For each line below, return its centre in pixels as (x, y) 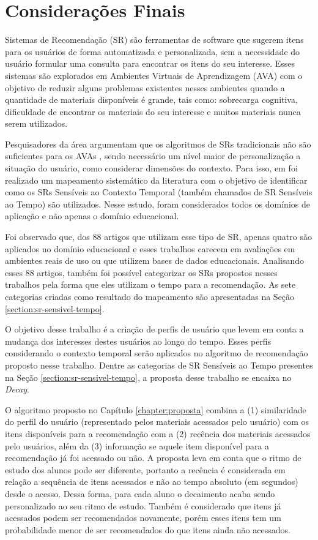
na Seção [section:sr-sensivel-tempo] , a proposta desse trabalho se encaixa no (148, 377)
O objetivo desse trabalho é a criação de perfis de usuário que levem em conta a (154, 329)
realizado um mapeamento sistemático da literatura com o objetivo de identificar (156, 180)
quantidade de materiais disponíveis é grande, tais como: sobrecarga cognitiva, (151, 99)
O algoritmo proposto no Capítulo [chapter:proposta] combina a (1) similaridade (156, 409)
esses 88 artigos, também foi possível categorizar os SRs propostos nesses (141, 272)
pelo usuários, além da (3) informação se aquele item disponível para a (137, 445)
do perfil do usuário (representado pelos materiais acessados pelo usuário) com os (157, 422)
